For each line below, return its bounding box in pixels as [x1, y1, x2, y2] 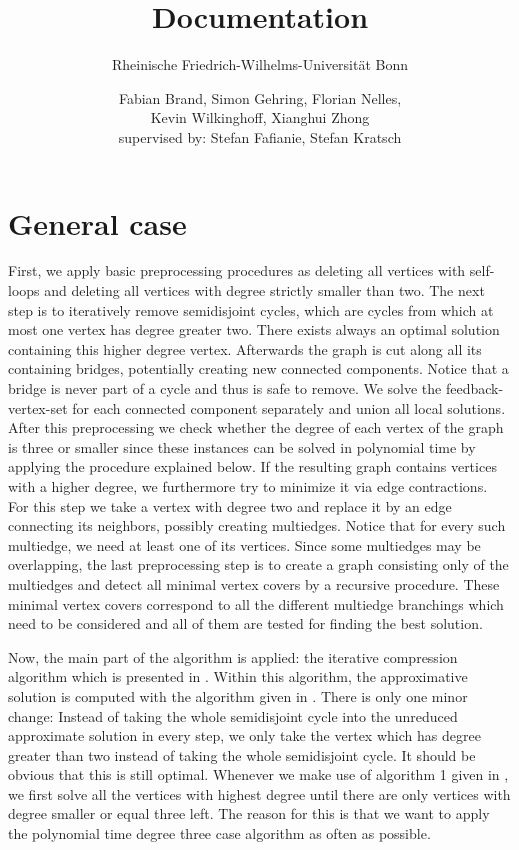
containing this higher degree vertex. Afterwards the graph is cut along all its [8, 338, 482, 359]
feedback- [445, 378, 504, 398]
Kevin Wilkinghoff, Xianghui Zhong [150, 107, 370, 128]
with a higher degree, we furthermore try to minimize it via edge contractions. [8, 475, 488, 496]
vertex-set [8, 397, 68, 418]
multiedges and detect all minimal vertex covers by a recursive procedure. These [8, 573, 500, 594]
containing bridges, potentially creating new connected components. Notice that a [8, 358, 509, 379]
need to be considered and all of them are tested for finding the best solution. [8, 613, 483, 634]
